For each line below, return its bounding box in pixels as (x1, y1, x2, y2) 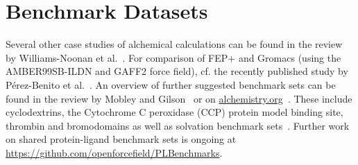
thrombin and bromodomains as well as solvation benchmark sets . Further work (6, 118, 350, 132)
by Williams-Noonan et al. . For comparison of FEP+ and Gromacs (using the (6, 50, 341, 64)
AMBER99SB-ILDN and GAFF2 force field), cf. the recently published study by (6, 64, 348, 78)
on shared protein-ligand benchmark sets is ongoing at (6, 132, 237, 146)
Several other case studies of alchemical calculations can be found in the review (6, 37, 343, 51)
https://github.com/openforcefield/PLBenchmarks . (6, 145, 223, 159)
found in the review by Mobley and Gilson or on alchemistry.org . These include (6, 91, 352, 105)
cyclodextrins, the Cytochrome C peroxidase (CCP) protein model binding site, (6, 105, 343, 119)
